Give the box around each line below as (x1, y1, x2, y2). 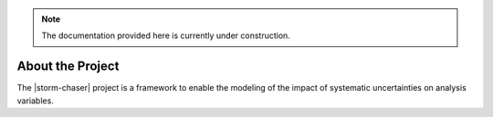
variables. (16, 95, 54, 106)
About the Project (16, 59, 120, 74)
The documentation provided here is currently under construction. (41, 30, 291, 41)
